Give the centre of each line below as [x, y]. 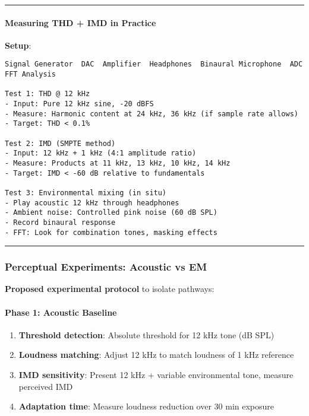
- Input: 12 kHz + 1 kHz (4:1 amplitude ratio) [101, 153]
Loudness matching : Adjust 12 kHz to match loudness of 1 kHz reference [156, 355]
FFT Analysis [30, 74]
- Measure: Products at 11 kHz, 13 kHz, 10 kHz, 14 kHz [118, 163]
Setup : [18, 45]
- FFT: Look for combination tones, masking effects [111, 232]
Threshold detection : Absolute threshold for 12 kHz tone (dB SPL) [146, 334]
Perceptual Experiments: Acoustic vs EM [106, 267]
